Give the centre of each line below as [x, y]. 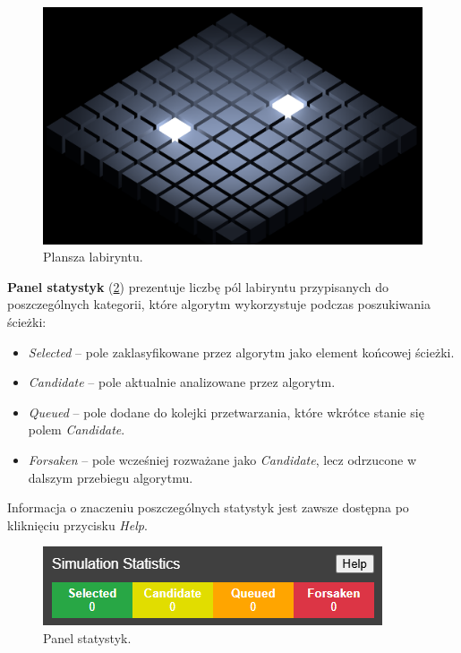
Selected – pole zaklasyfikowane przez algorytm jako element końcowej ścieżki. [241, 352]
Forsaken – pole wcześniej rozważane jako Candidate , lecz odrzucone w [222, 459]
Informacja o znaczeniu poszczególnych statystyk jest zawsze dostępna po [208, 507]
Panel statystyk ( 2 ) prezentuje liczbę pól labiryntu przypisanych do [198, 286]
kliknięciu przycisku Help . [77, 524]
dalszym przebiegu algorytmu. [111, 477]
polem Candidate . [77, 430]
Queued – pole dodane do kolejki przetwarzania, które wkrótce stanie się [226, 412]
